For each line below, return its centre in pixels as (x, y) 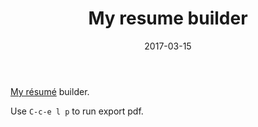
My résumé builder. (50, 91)
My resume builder (168, 18)
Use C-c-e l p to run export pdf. (77, 111)
